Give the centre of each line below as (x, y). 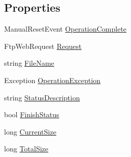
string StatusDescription (42, 97)
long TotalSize (26, 149)
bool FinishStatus (32, 114)
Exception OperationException (53, 80)
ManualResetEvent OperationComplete (65, 29)
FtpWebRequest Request (43, 46)
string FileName (29, 63)
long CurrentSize (30, 131)
